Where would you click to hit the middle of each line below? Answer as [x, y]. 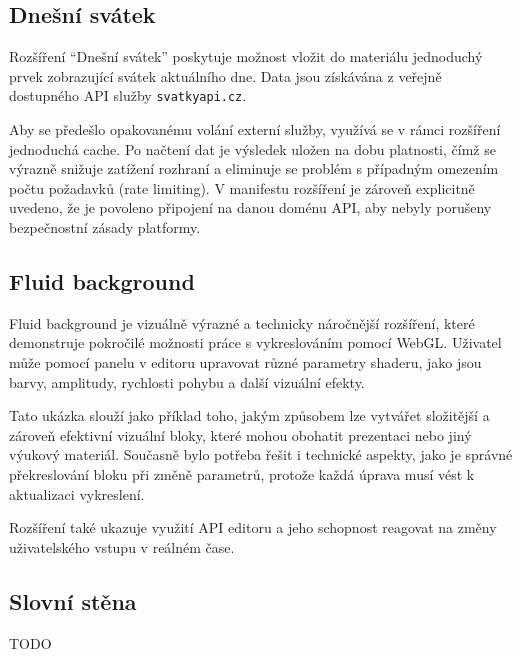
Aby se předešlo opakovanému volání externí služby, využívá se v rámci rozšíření [255, 129]
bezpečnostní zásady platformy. [105, 227]
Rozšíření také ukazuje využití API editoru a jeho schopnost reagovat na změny [253, 527]
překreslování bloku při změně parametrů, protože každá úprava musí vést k [242, 473]
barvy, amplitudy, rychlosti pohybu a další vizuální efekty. [187, 381]
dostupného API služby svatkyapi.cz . [128, 95]
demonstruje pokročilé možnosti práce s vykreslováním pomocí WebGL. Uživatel [255, 342]
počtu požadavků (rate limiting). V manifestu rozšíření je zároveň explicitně [242, 187]
